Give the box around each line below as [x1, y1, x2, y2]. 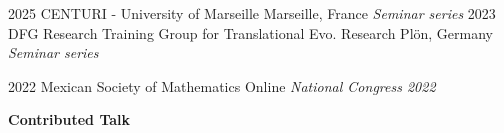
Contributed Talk [8, 109, 131, 130]
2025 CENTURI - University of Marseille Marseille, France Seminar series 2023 [8, 3, 496, 23]
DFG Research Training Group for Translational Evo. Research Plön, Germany [8, 22, 494, 43]
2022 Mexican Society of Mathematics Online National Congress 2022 [8, 75, 436, 96]
